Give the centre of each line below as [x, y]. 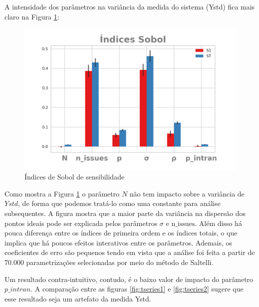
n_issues [183, 224]
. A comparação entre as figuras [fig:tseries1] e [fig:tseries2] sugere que [137, 289]
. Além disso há [218, 223]
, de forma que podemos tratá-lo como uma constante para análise [119, 203]
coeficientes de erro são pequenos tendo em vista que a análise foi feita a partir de [130, 252]
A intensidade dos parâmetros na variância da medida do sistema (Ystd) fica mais [130, 6]
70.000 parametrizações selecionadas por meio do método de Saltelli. [109, 262]
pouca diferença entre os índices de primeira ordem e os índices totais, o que [121, 233]
